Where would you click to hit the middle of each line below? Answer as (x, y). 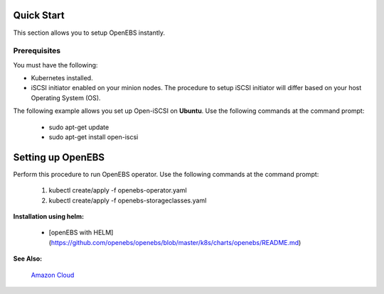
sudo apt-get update (79, 127)
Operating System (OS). (66, 98)
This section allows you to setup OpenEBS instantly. (89, 33)
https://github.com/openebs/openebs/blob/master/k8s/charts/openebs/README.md (175, 242)
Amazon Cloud (53, 275)
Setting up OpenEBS (59, 157)
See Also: (28, 258)
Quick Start (39, 15)
